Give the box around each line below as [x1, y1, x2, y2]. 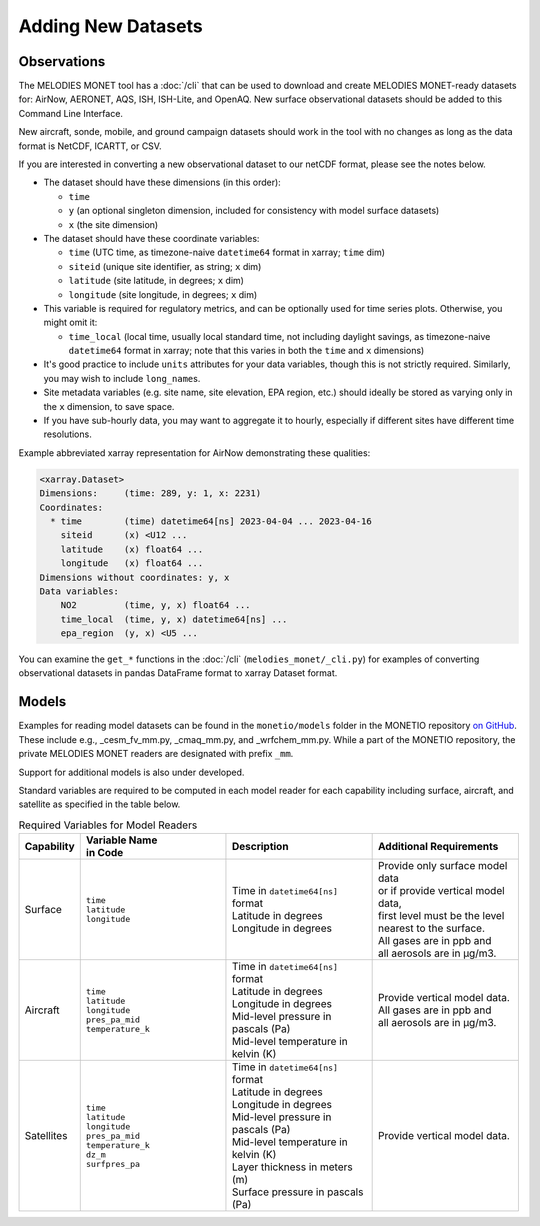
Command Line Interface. [18, 107, 124, 119]
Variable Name [85, 833, 158, 847]
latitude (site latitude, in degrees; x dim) [68, 275, 245, 287]
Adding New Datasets [18, 15, 204, 37]
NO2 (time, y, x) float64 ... [60, 600, 251, 611]
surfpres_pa [85, 1158, 140, 1169]
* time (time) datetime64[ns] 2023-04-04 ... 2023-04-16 [50, 515, 372, 527]
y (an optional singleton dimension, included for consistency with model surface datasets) [68, 205, 440, 217]
